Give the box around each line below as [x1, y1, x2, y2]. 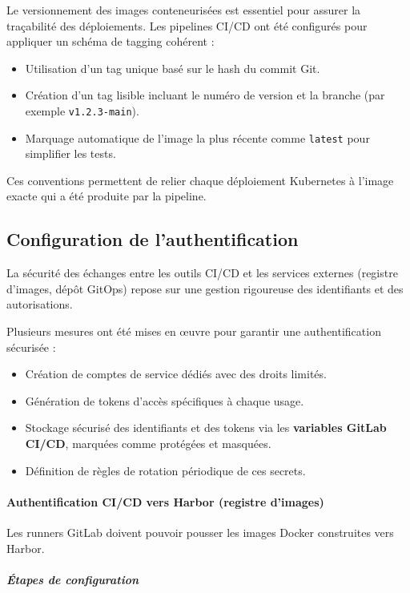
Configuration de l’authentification [6, 227, 299, 252]
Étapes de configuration [6, 571, 139, 587]
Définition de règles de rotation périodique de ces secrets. [25, 462, 306, 478]
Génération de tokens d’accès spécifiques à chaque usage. [25, 392, 304, 409]
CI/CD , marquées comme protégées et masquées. [25, 435, 271, 452]
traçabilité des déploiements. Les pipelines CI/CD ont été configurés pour [6, 17, 368, 34]
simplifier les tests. [25, 145, 116, 162]
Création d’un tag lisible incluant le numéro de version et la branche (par [25, 87, 385, 103]
